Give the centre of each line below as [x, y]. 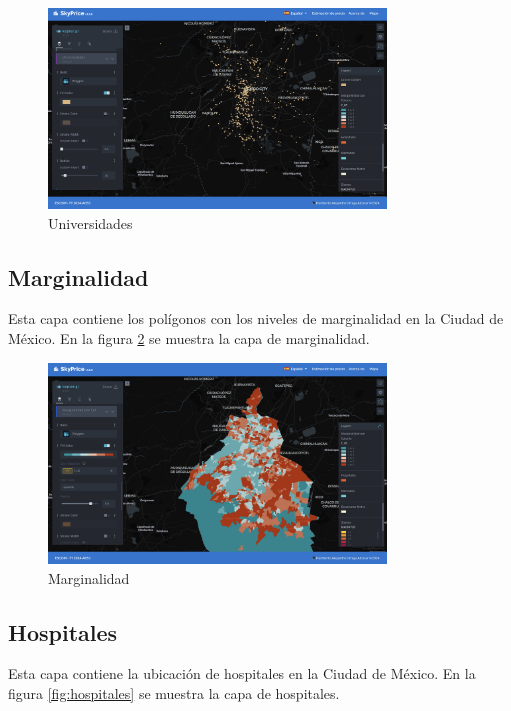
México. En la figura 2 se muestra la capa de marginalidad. [189, 338]
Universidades [90, 222]
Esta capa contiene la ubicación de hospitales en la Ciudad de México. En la [242, 673]
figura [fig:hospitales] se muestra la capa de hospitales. [174, 693]
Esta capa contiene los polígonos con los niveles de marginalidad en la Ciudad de [256, 318]
